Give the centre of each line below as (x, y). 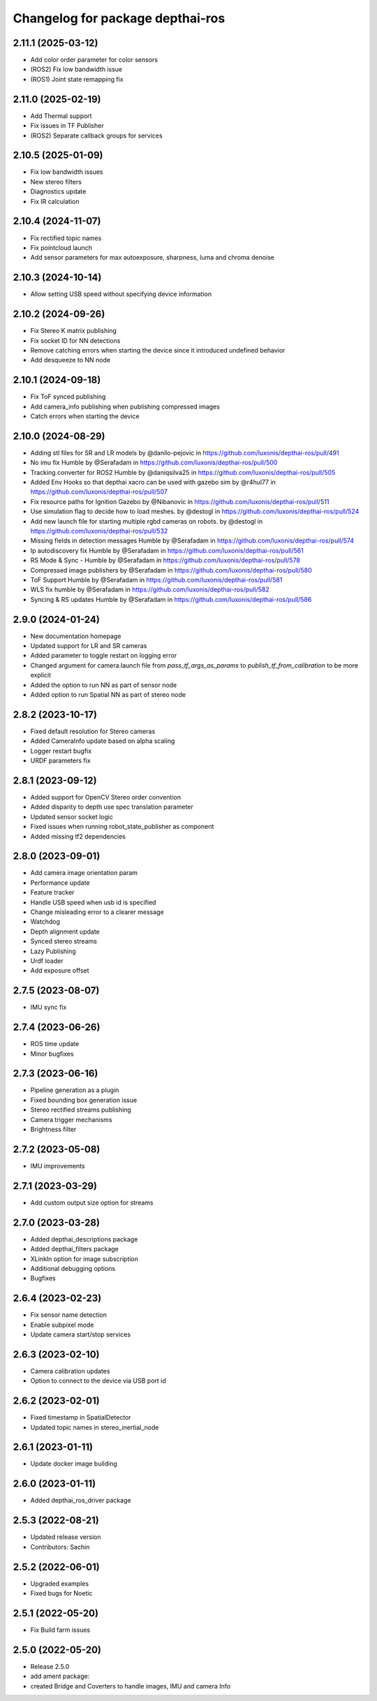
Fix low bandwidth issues (67, 172)
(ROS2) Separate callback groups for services (97, 135)
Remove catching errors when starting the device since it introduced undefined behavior (158, 350)
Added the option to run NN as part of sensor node (104, 685)
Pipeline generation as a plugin (75, 1090)
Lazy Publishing (53, 951)
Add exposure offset (60, 971)
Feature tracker (52, 892)
